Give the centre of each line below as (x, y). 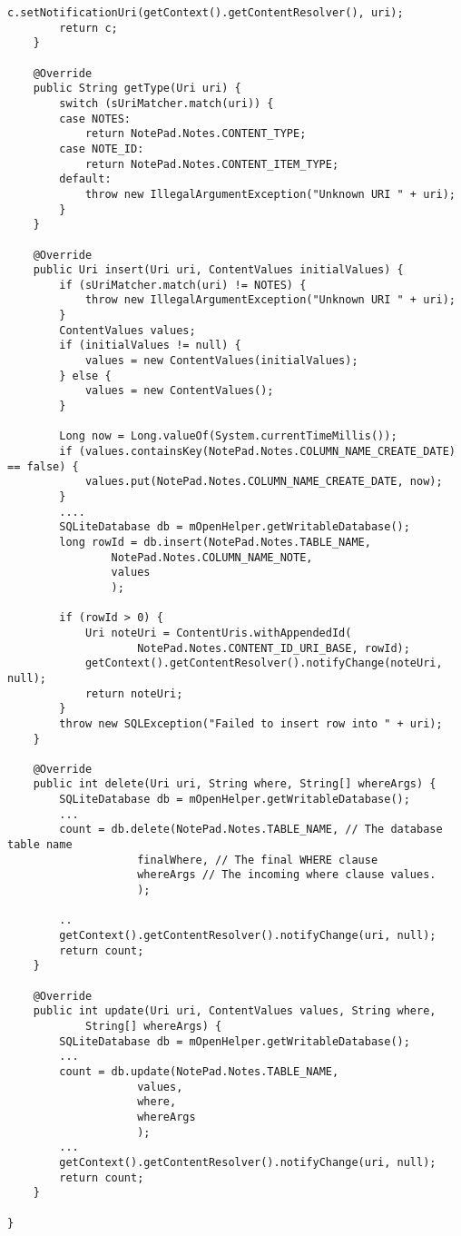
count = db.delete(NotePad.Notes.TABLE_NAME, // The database (251, 830)
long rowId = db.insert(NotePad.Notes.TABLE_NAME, (215, 542)
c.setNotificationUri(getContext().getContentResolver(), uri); (206, 13)
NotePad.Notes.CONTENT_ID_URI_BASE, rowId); (274, 648)
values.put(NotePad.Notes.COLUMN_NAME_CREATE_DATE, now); (264, 482)
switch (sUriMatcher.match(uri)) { (167, 103)
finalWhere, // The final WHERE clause (258, 860)
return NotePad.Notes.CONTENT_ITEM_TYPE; (212, 164)
